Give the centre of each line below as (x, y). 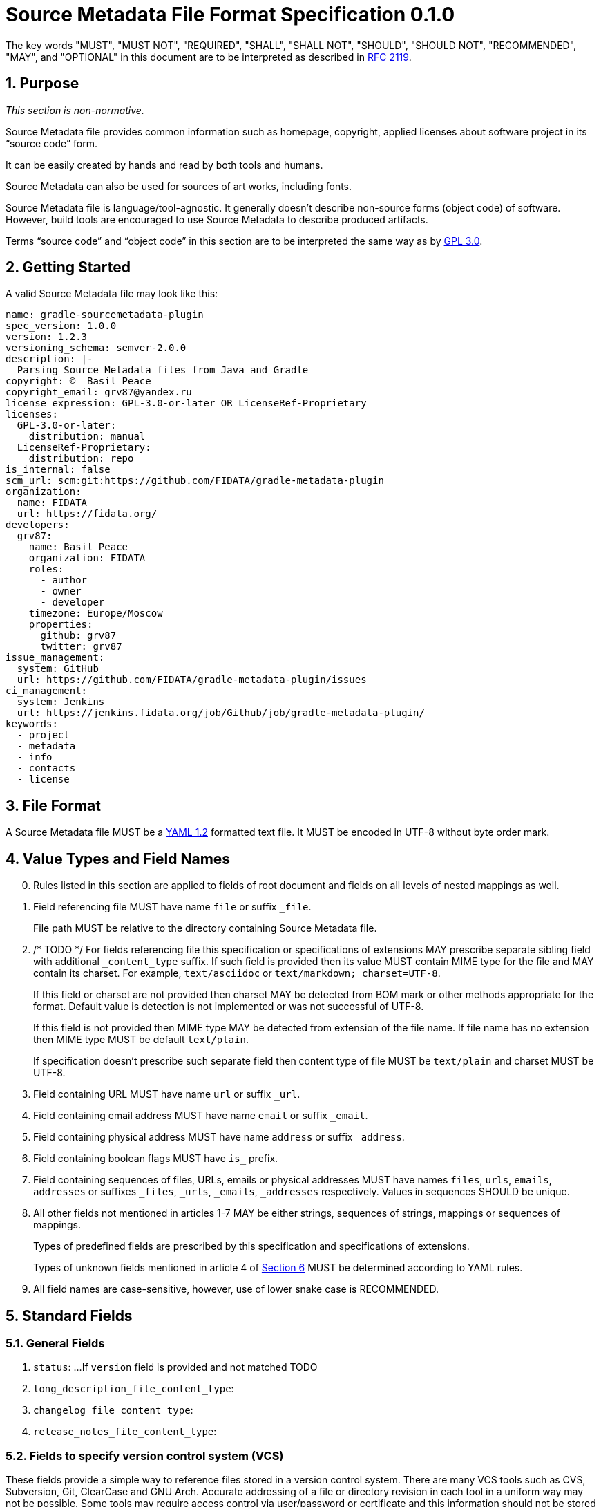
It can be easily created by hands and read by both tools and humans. (164, 165)
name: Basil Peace (78, 547)
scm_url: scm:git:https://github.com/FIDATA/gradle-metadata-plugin (195, 481)
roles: (46, 569)
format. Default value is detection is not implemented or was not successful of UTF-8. (229, 1007)
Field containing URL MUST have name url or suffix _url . (167, 1094)
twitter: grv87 (81, 647)
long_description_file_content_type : (134, 1389)
